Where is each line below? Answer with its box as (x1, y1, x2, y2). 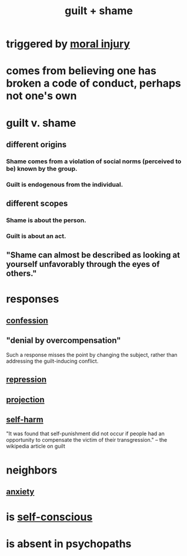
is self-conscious (6, 511, 93, 524)
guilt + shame (64, 4, 133, 18)
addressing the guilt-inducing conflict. (6, 358, 99, 365)
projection (6, 395, 45, 405)
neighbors (6, 464, 58, 476)
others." (6, 269, 37, 279)
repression (6, 375, 47, 385)
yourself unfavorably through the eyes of (6, 259, 160, 269)
